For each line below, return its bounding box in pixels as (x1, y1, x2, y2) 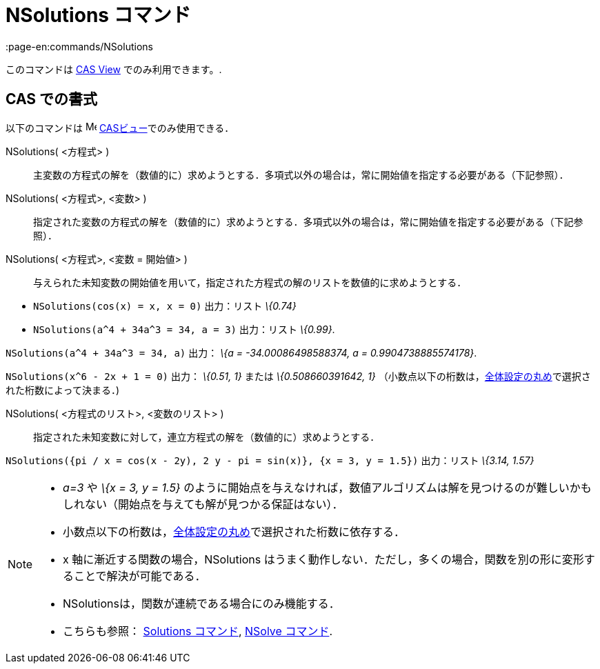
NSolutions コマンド (6, 3, 191, 27)
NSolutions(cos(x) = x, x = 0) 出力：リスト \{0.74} (33, 299, 297, 312)
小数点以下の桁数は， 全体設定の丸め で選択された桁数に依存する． (63, 524, 406, 539)
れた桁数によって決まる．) (6, 383, 119, 396)
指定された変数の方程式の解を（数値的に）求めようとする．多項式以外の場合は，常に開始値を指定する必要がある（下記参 (33, 215, 583, 228)
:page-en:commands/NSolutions (6, 40, 153, 52)
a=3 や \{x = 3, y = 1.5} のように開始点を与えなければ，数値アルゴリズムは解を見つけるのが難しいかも (63, 480, 592, 495)
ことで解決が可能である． (74, 568, 206, 583)
